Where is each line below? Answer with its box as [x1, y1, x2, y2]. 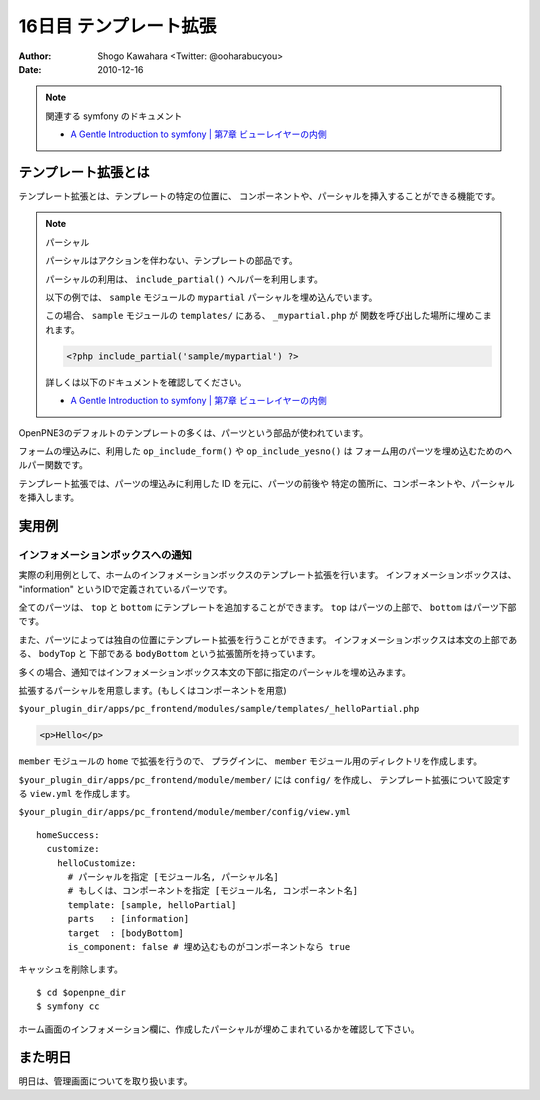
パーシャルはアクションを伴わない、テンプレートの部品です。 [45, 255, 299, 267]
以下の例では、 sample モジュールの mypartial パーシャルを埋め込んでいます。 [45, 291, 378, 303]
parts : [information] [67, 913, 190, 925]
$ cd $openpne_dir [36, 986, 127, 998]
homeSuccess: [36, 829, 100, 840]
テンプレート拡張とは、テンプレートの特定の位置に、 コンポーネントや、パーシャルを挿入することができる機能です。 [18, 190, 501, 202]
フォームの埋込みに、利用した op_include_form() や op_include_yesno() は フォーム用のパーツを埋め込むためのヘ [18, 445, 513, 457]
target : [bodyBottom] [67, 927, 185, 939]
